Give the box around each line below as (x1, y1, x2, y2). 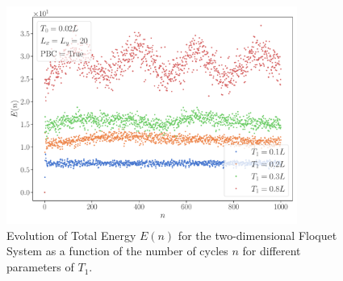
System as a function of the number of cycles (6, 242, 228, 259)
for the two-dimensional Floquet (178, 226, 337, 243)
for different (242, 242, 301, 259)
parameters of (6, 258, 74, 275)
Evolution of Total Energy (6, 226, 136, 243)
